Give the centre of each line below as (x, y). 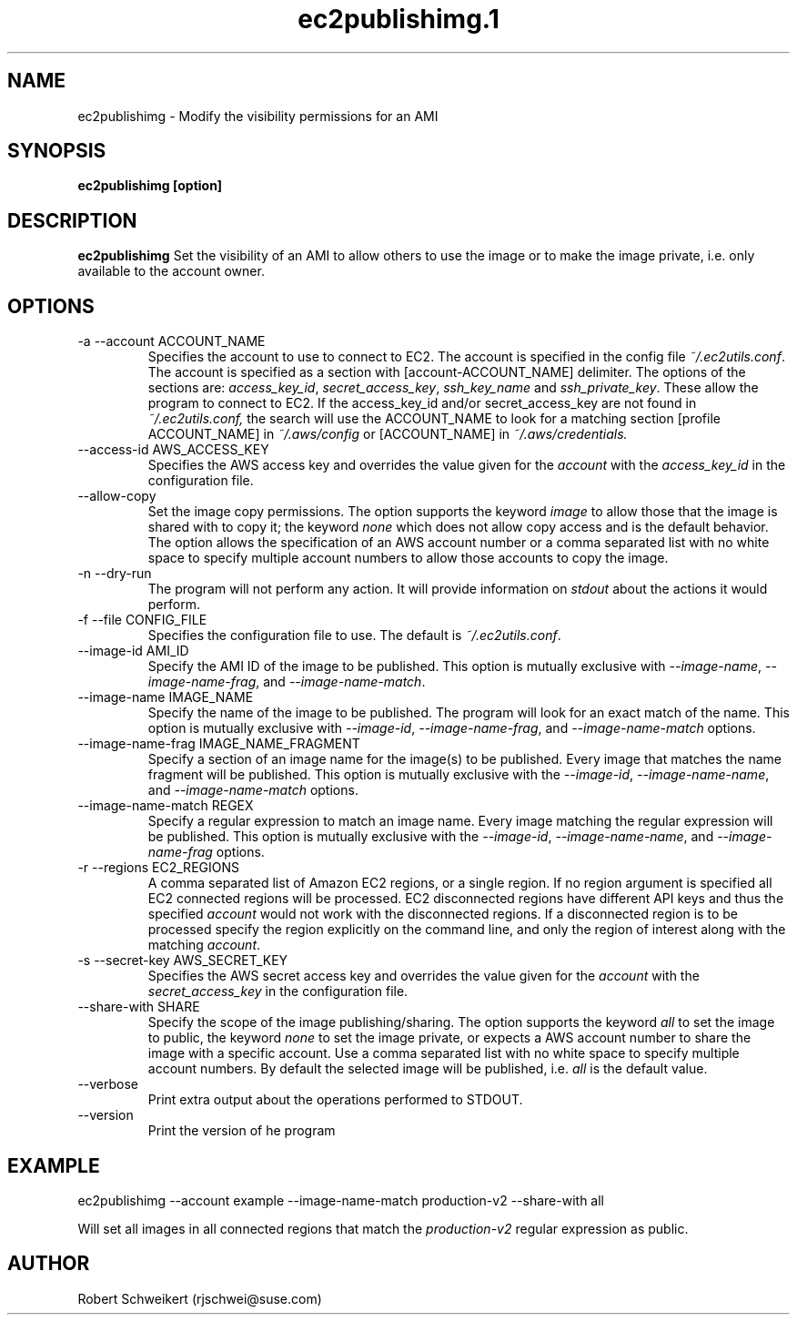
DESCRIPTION (72, 220)
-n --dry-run (115, 574)
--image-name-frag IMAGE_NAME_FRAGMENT (219, 744)
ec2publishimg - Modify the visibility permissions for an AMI (258, 116)
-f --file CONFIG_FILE (142, 620)
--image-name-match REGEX (166, 806)
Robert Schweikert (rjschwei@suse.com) (200, 1298)
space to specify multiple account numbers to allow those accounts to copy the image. (408, 558)
